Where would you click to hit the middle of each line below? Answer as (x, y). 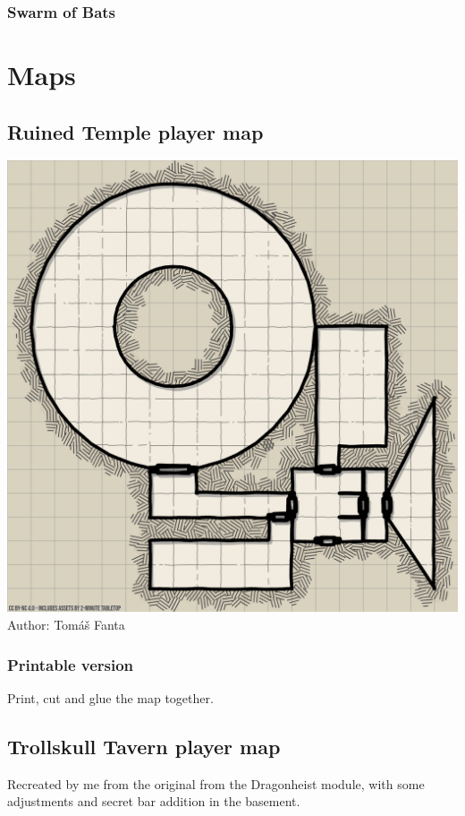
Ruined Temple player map (135, 131)
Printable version (71, 664)
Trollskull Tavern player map (144, 746)
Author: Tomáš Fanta (66, 625)
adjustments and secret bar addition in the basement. (154, 801)
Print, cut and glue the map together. (110, 697)
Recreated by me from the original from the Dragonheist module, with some (216, 783)
